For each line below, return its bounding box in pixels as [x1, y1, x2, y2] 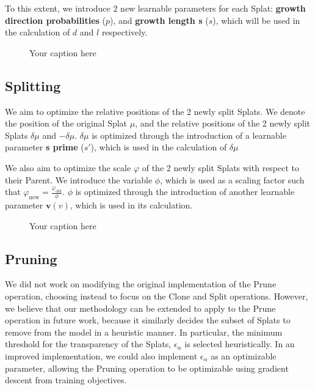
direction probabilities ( [5, 13, 106, 26]
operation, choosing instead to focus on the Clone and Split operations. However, [5, 289, 308, 302]
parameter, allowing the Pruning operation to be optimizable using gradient [5, 361, 289, 374]
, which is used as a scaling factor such [160, 173, 305, 186]
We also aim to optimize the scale [5, 161, 131, 174]
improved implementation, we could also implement [5, 349, 198, 362]
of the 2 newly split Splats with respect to [142, 161, 300, 174]
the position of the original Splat [5, 117, 128, 130]
